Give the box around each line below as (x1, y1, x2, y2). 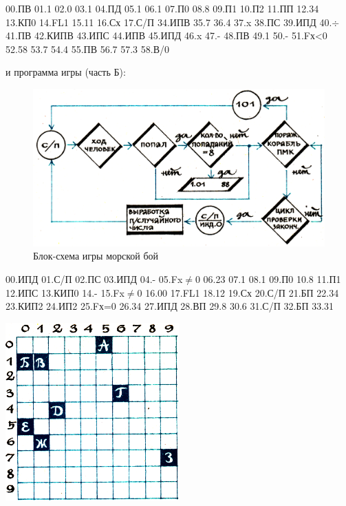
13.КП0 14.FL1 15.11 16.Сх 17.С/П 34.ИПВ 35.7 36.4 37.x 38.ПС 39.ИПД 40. (6, 14, 332, 29)
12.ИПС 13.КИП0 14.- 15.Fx (6, 285, 125, 299)
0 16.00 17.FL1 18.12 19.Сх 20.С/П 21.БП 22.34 (137, 285, 339, 299)
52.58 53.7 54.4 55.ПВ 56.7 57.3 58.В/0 (6, 41, 170, 56)
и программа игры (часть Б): (6, 65, 126, 79)
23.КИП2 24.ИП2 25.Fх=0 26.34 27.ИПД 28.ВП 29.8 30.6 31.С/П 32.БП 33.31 (6, 299, 334, 313)
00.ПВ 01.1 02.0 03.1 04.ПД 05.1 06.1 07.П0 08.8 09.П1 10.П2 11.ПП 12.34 (6, 1, 319, 15)
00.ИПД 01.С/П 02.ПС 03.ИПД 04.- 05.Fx (6, 271, 183, 286)
